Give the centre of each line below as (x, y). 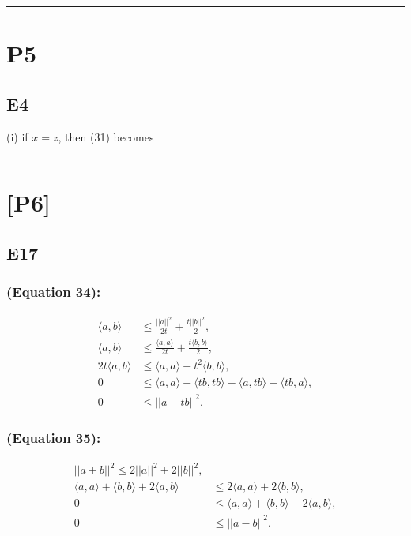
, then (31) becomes (106, 136)
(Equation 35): (54, 438)
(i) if (17, 136)
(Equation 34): (54, 292)
